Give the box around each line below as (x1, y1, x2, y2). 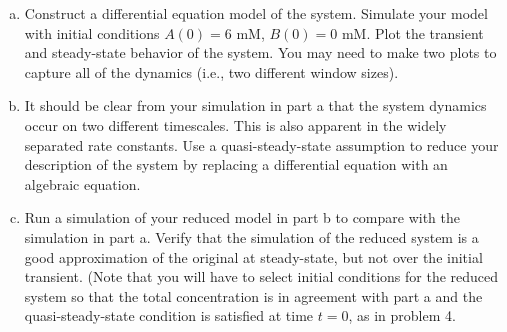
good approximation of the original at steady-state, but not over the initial (24, 246, 483, 267)
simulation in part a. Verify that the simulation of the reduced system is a (24, 226, 479, 247)
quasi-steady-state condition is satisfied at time (24, 305, 314, 326)
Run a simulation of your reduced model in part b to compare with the (24, 207, 461, 228)
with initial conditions (24, 22, 160, 43)
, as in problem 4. (348, 305, 456, 326)
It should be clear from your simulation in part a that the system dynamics (24, 95, 487, 116)
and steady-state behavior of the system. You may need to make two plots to (24, 42, 497, 63)
